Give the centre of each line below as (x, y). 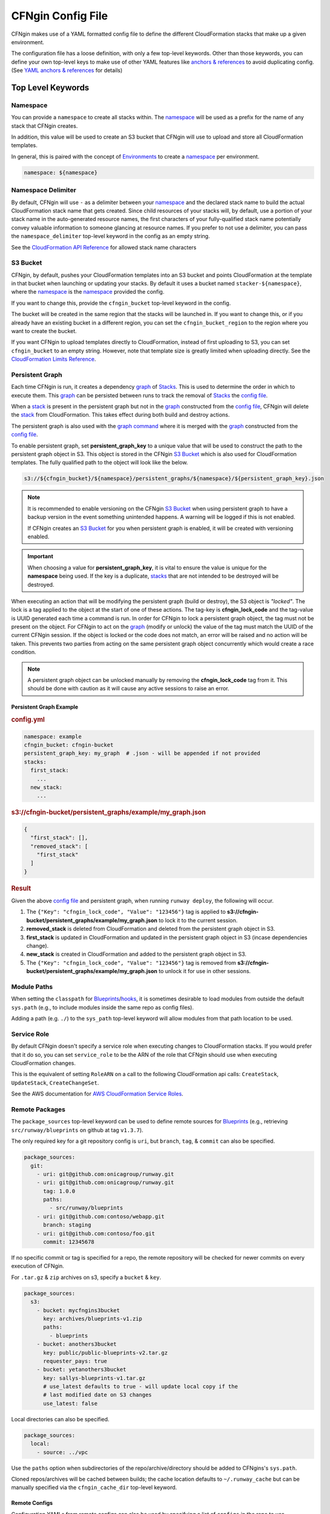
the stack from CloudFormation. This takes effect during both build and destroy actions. (120, 415)
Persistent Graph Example (45, 707)
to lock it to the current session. (198, 920)
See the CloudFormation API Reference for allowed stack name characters (104, 247)
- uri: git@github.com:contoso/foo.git (96, 1233)
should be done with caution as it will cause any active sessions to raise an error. (128, 689)
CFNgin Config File (60, 16)
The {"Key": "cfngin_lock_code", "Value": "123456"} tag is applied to (126, 912)
